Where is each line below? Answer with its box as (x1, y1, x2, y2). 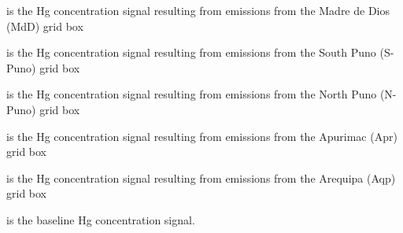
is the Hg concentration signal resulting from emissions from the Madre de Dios (6, 2, 390, 18)
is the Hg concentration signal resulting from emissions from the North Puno (6, 86, 377, 102)
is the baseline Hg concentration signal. (6, 211, 195, 227)
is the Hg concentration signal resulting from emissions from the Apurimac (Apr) (6, 128, 397, 144)
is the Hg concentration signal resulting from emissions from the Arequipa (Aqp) (6, 169, 396, 186)
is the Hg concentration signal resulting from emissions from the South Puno (6, 44, 376, 61)
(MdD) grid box (6, 17, 83, 34)
